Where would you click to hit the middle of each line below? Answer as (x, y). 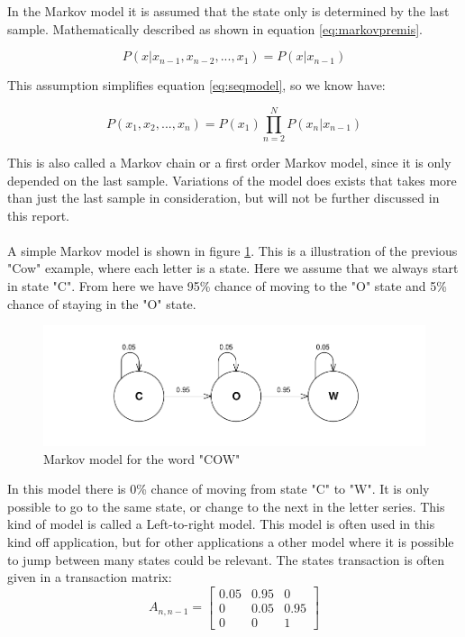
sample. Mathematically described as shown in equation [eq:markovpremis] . (215, 28)
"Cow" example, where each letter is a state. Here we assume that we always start (233, 268)
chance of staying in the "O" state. (102, 303)
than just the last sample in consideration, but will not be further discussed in (223, 198)
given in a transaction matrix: (90, 577)
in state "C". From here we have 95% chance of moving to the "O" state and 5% (227, 286)
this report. (39, 215)
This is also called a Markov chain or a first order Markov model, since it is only (229, 162)
